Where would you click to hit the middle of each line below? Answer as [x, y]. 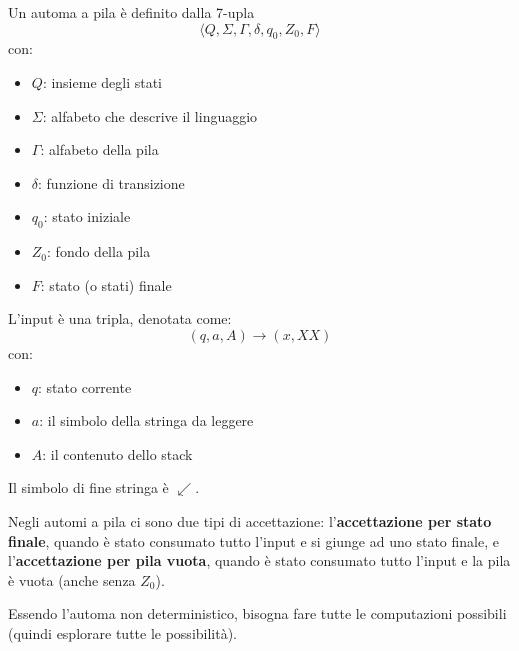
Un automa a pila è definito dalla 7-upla [131, 12]
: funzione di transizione [111, 182]
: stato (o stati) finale [106, 284]
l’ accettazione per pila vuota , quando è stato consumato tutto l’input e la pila [259, 560]
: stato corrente [85, 386]
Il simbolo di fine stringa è [88, 487]
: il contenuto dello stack [117, 453]
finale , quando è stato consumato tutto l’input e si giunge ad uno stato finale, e [253, 540]
